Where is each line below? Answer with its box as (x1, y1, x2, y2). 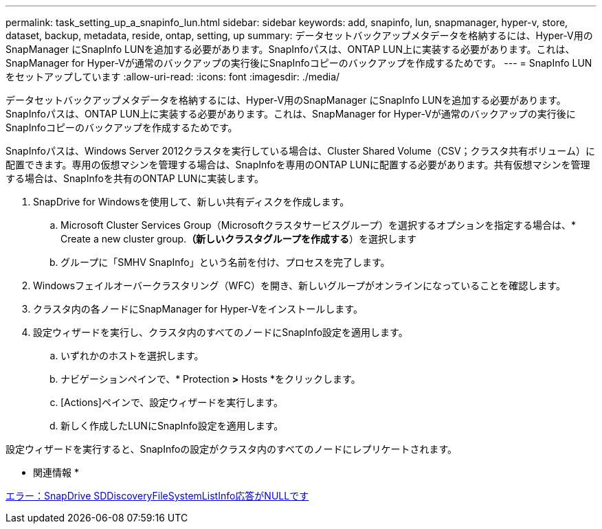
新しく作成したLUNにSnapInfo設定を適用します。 (60, 420, 284, 431)
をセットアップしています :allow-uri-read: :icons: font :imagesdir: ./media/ (5, 71, 340, 82)
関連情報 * (33, 466, 79, 478)
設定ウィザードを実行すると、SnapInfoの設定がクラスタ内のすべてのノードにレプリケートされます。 (5, 443, 458, 455)
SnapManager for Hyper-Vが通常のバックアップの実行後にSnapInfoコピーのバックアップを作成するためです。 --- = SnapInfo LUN (5, 57, 592, 69)
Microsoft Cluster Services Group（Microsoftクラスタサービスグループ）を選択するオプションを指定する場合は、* (60, 219, 577, 231)
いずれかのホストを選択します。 (60, 350, 204, 361)
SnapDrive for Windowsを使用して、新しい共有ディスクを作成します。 (33, 196, 350, 207)
